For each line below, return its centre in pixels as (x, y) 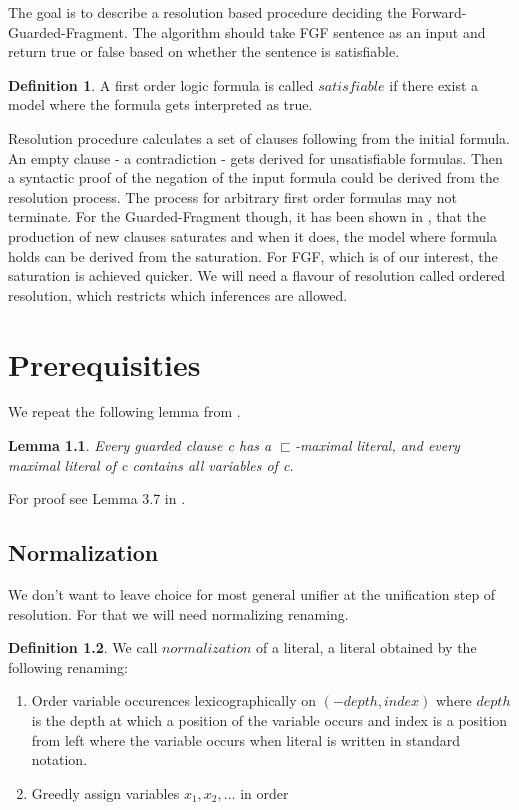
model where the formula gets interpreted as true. (160, 104)
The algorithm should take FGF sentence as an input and (309, 31)
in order (264, 792)
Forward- (439, 12)
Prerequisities (104, 363)
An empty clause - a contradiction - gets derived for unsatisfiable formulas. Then (255, 157)
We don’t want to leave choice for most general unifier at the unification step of (252, 594)
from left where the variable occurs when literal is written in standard (246, 739)
